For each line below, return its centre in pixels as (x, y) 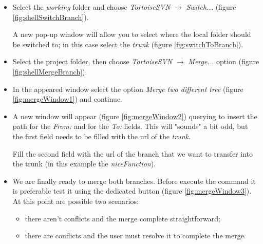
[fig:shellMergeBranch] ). (50, 71)
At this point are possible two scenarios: (76, 201)
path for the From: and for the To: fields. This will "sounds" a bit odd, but (130, 126)
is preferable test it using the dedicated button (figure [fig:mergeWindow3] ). (132, 191)
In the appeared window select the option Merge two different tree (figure (128, 89)
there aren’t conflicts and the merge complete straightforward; (123, 218)
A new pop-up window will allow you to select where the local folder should (132, 34)
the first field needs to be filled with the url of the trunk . (101, 136)
